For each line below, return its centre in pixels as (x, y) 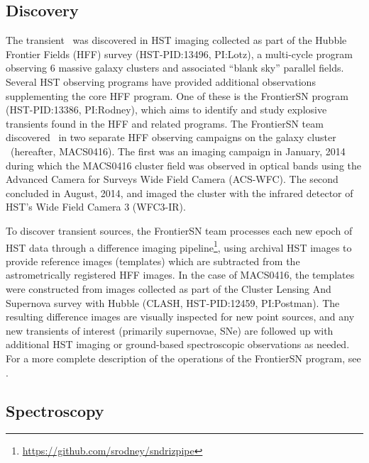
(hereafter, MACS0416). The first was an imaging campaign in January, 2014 (178, 151)
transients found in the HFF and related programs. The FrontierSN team (165, 123)
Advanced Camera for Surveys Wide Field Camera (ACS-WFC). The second (172, 179)
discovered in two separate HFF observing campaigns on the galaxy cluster (171, 137)
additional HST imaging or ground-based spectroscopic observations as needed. (178, 344)
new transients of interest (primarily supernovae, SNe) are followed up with (170, 330)
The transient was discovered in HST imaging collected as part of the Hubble (176, 40)
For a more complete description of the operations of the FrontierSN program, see (183, 358)
